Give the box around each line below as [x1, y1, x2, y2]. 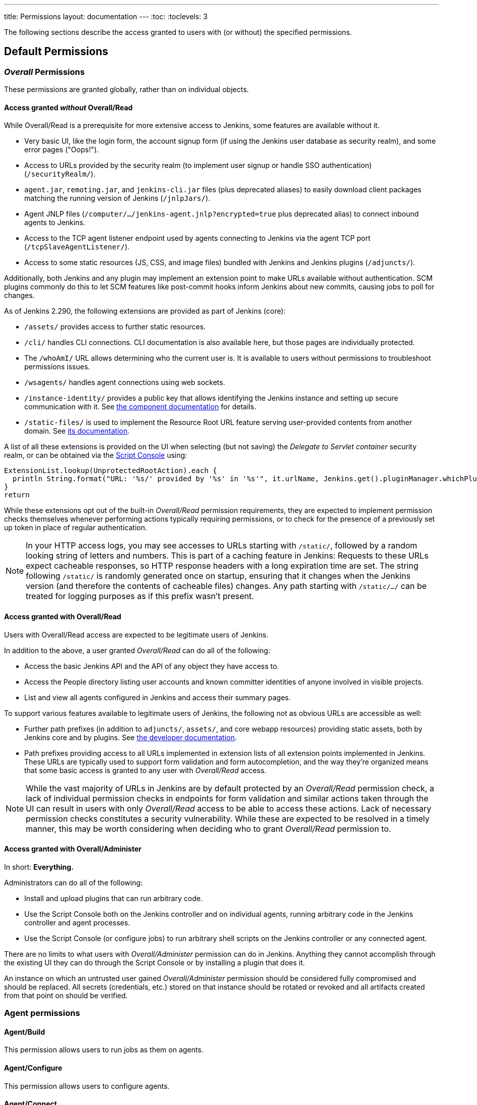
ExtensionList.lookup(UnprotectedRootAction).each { [4, 466, 217, 475]
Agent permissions [4, 1008, 80, 1018]
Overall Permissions [4, 66, 85, 77]
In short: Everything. [4, 862, 74, 871]
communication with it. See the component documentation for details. [24, 402, 256, 411]
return [4, 491, 30, 499]
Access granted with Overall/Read [4, 612, 121, 621]
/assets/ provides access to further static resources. [24, 322, 206, 331]
